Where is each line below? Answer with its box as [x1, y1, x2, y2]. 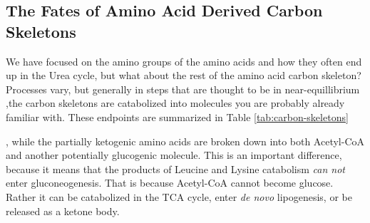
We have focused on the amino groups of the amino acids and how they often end [6, 53, 362, 68]
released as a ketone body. [6, 203, 120, 218]
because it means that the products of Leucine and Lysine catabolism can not [6, 161, 345, 176]
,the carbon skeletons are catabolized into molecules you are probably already [6, 95, 345, 110]
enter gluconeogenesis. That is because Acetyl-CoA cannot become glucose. [6, 175, 334, 190]
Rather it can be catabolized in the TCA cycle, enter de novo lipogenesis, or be [6, 189, 352, 204]
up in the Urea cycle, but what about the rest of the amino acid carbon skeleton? [6, 68, 361, 83]
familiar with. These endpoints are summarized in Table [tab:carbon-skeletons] [6, 109, 349, 124]
